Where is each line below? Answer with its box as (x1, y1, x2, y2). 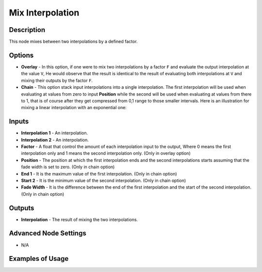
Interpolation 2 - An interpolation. (21, 137, 89, 143)
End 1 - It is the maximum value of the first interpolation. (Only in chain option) (21, 171, 177, 176)
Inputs (9, 117, 29, 126)
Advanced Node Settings (9, 229, 87, 238)
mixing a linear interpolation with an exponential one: (21, 105, 127, 111)
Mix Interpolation (9, 7, 80, 18)
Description (9, 26, 46, 34)
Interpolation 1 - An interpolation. (21, 130, 88, 136)
